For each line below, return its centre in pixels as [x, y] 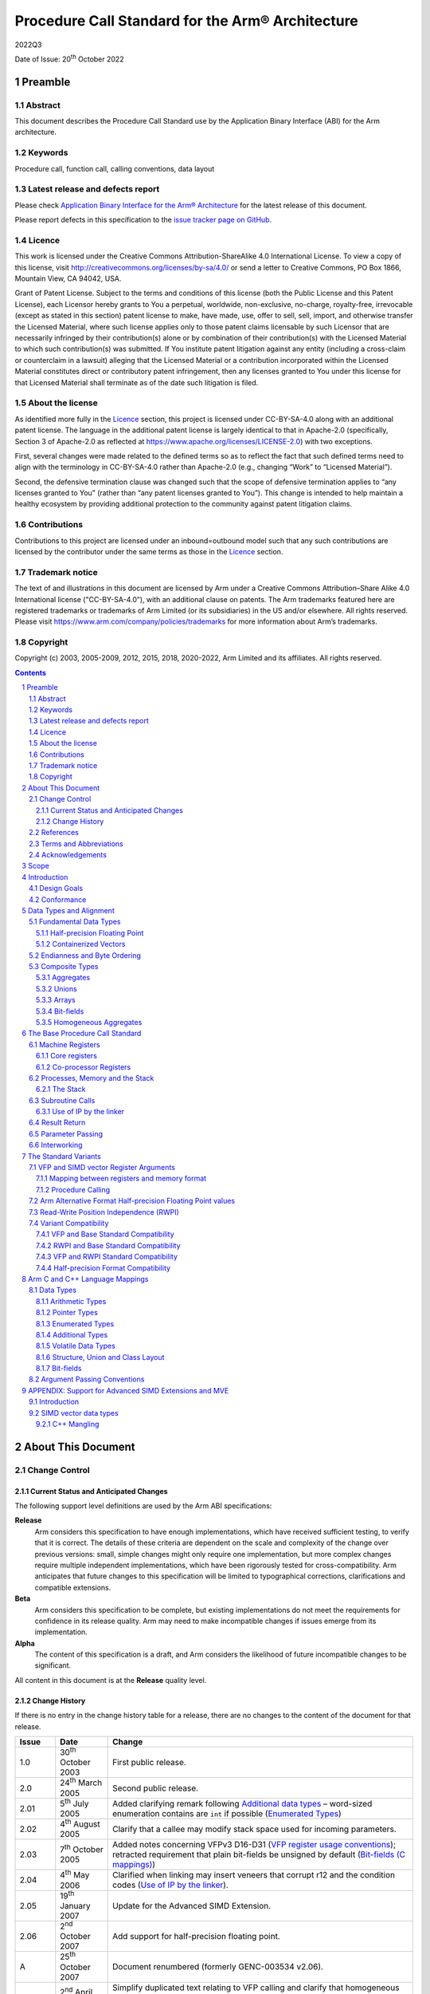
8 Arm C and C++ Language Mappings [85, 1279]
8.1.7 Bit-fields [59, 1369]
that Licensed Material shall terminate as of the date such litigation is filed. [137, 382]
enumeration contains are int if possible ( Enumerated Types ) [227, 1813]
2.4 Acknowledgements [68, 855]
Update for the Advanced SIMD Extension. [192, 1905]
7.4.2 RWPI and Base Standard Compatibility [108, 1245]
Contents [31, 672]
